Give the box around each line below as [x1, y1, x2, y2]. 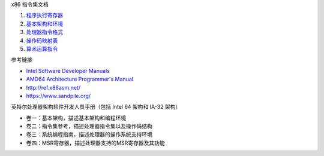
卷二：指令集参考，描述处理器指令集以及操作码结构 [26, 123, 152, 130]
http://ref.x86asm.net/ [26, 84, 81, 91]
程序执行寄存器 [26, 12, 63, 19]
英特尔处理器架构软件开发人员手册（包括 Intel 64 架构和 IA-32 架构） [11, 103, 181, 111]
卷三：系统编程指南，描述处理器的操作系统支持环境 [26, 131, 152, 138]
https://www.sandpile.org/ [26, 92, 91, 99]
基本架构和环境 [26, 20, 63, 27]
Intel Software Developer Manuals [26, 67, 110, 74]
